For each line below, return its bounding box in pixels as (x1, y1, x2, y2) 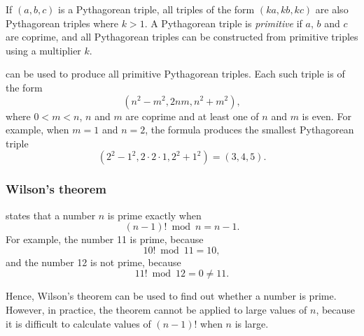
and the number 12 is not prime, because (6, 254, 181, 269)
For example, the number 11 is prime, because (6, 232, 204, 247)
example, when (6, 122, 69, 137)
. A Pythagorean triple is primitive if (144, 15, 302, 30)
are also (315, 2, 349, 16)
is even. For (302, 108, 351, 123)
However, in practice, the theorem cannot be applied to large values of (6, 302, 307, 316)
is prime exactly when (107, 207, 202, 222)
